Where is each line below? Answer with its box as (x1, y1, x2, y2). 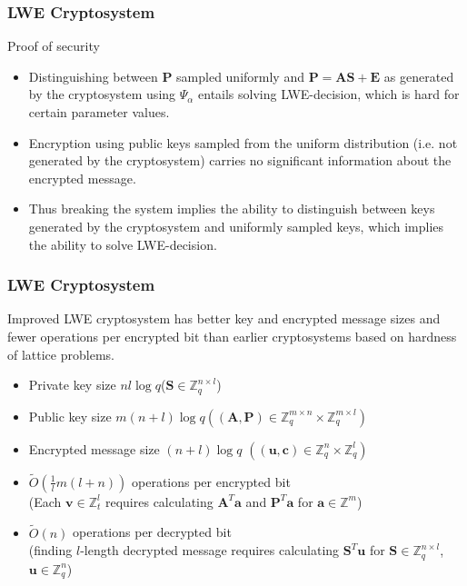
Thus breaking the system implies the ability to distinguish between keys (28, 199, 435, 218)
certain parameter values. (28, 103, 170, 121)
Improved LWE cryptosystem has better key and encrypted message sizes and (7, 309, 441, 328)
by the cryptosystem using (28, 84, 176, 104)
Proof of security (7, 36, 100, 55)
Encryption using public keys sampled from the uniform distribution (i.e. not (28, 133, 458, 152)
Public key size (28, 406, 112, 425)
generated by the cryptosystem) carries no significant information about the (28, 151, 452, 170)
